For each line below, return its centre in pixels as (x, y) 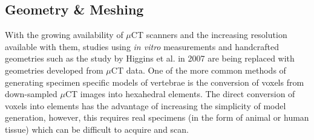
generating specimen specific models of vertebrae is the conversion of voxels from (155, 82)
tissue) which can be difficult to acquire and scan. (97, 129)
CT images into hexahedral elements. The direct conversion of (180, 94)
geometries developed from (54, 70)
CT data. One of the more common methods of (198, 70)
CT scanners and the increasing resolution (209, 35)
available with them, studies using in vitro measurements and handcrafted (142, 46)
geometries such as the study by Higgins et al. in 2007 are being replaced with (150, 58)
